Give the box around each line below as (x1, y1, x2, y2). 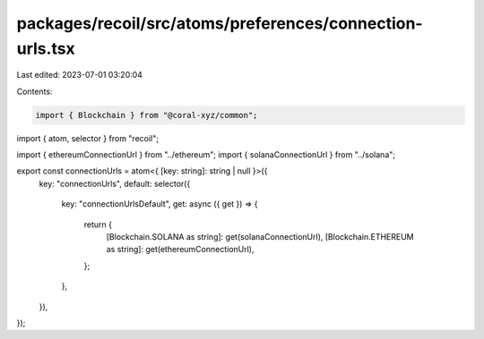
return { (83, 219, 112, 230)
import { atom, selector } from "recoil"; (16, 132, 159, 143)
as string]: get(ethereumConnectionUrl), (106, 244, 255, 255)
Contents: (16, 86, 53, 97)
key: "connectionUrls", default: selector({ (39, 178, 191, 189)
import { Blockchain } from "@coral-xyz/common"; (35, 110, 258, 120)
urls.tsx (16, 38, 75, 58)
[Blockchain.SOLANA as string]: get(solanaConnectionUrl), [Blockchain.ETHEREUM (106, 232, 414, 242)
